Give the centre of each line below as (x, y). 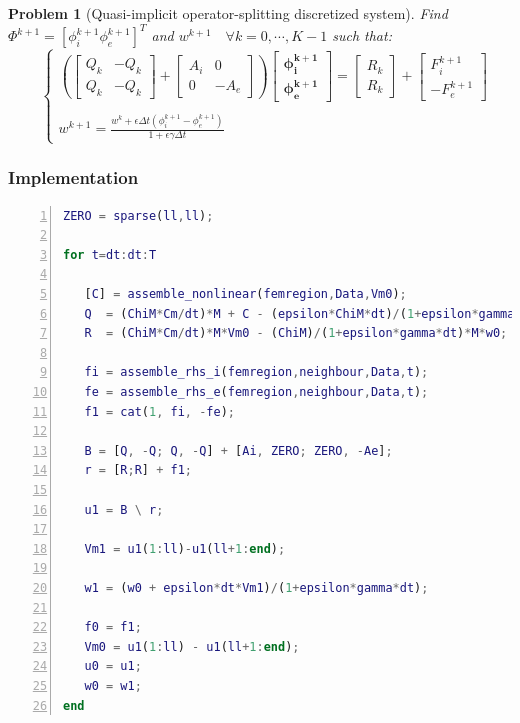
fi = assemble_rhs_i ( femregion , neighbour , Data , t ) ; (256, 372)
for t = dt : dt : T (110, 254)
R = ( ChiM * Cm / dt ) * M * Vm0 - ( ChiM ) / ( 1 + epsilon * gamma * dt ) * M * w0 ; (296, 333)
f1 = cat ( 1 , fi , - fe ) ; (160, 411)
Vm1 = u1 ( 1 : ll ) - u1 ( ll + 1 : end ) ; (185, 548)
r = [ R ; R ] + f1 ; (138, 470)
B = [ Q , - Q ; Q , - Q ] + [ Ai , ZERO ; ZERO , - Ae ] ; (238, 450)
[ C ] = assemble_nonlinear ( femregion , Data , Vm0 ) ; (245, 294)
